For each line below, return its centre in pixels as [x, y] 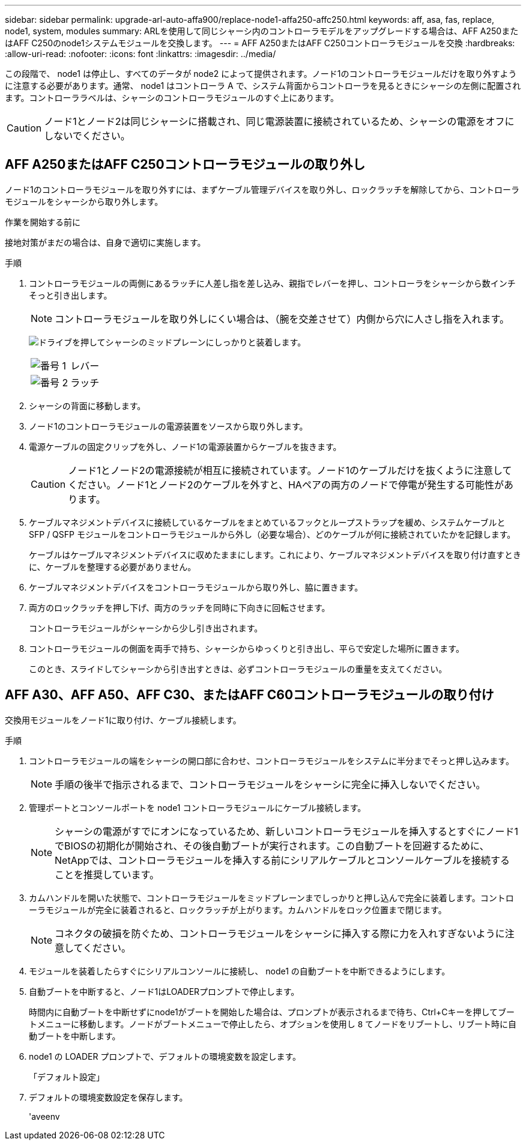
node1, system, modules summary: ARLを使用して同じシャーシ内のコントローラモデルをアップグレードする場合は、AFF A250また [262, 31]
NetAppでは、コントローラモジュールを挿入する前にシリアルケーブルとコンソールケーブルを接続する [283, 860]
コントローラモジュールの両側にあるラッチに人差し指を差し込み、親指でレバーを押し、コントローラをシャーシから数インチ [272, 283]
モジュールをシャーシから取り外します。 [84, 201]
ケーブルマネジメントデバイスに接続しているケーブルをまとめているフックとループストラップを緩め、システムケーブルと [267, 522]
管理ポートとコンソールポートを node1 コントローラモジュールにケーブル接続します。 [198, 807]
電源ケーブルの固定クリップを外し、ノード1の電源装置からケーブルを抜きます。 [185, 446]
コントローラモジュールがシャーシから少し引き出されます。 [146, 628]
